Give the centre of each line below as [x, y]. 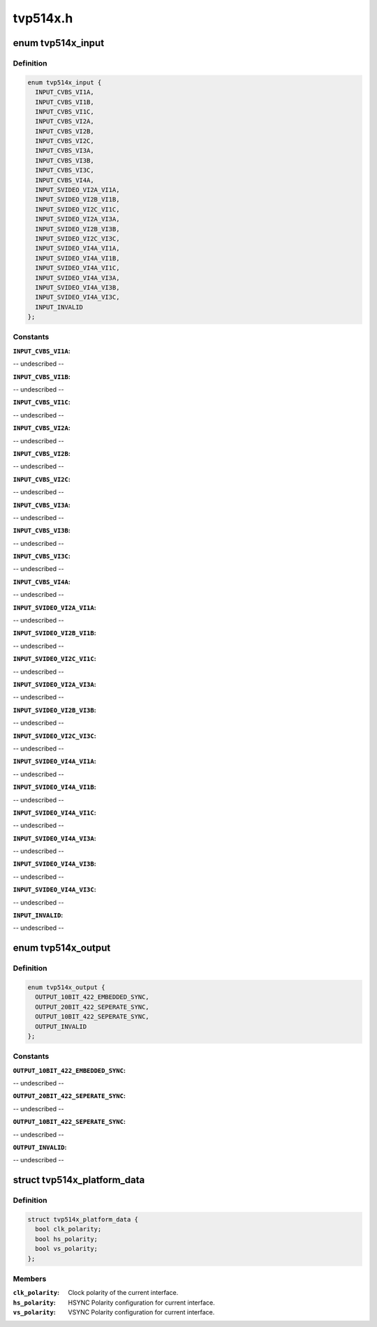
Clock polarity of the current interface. [123, 1293]
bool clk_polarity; [68, 1229]
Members [30, 1279]
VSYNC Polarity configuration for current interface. [141, 1312]
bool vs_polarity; [66, 1249]
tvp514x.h [43, 18]
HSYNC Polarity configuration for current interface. [142, 1303]
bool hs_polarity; [66, 1239]
